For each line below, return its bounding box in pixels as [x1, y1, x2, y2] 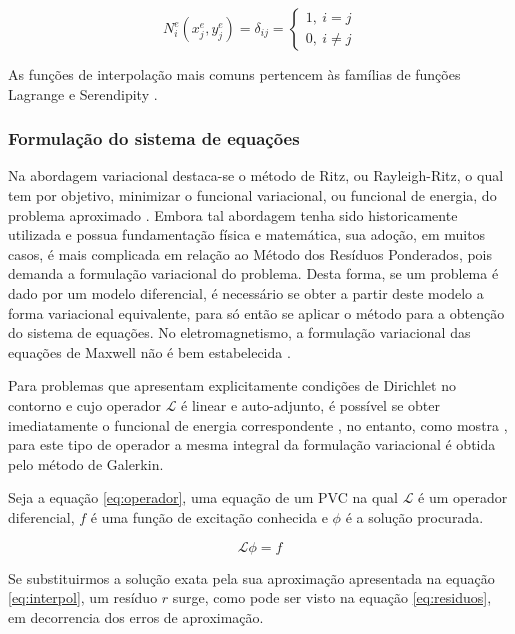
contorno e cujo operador [8, 394, 161, 415]
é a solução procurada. [345, 506, 484, 527]
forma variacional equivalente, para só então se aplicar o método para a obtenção [8, 302, 505, 323]
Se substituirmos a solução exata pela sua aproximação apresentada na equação [8, 567, 495, 588]
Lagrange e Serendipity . [8, 83, 158, 104]
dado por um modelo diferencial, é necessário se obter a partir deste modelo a [8, 282, 484, 303]
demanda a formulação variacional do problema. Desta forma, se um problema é [8, 263, 499, 284]
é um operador [418, 487, 508, 508]
